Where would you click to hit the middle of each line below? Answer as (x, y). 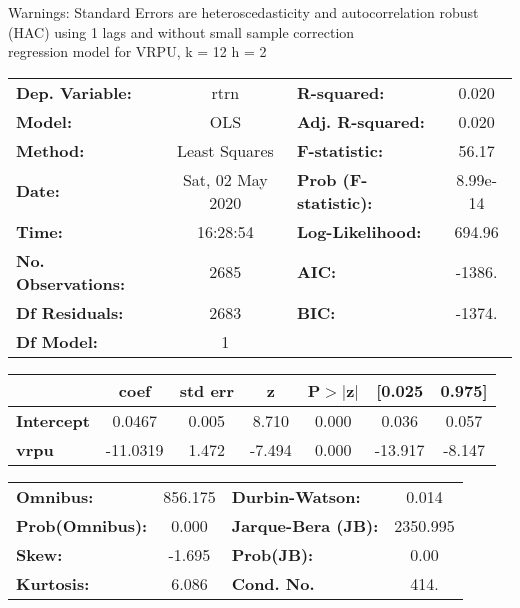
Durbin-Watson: (296, 496)
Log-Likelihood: (359, 231)
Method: (50, 150)
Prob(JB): (272, 554)
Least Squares (225, 150)
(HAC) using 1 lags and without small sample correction (181, 31)
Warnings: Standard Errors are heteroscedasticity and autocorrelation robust (243, 12)
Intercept (53, 420)
